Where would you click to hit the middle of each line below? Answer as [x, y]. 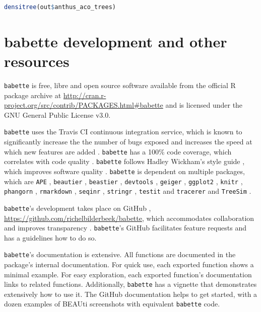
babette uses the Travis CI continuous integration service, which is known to [123, 132]
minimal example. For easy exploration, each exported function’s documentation [128, 274]
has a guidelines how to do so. [50, 237]
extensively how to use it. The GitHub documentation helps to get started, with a [131, 294]
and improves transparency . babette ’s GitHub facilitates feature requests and [125, 228]
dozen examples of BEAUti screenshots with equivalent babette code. [112, 304]
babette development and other [116, 41]
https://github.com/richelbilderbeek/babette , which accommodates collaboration [129, 218]
